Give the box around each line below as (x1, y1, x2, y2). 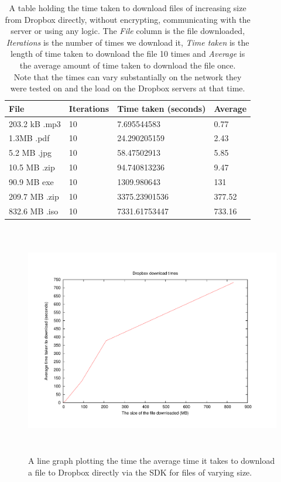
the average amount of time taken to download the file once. (19, 59, 236, 71)
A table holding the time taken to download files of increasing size (9, 2, 246, 13)
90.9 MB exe (9, 175, 54, 187)
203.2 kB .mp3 (9, 117, 61, 129)
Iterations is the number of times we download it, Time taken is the (6, 36, 249, 48)
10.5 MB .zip (9, 161, 55, 173)
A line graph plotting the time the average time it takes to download (28, 454, 275, 467)
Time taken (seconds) (117, 102, 206, 114)
